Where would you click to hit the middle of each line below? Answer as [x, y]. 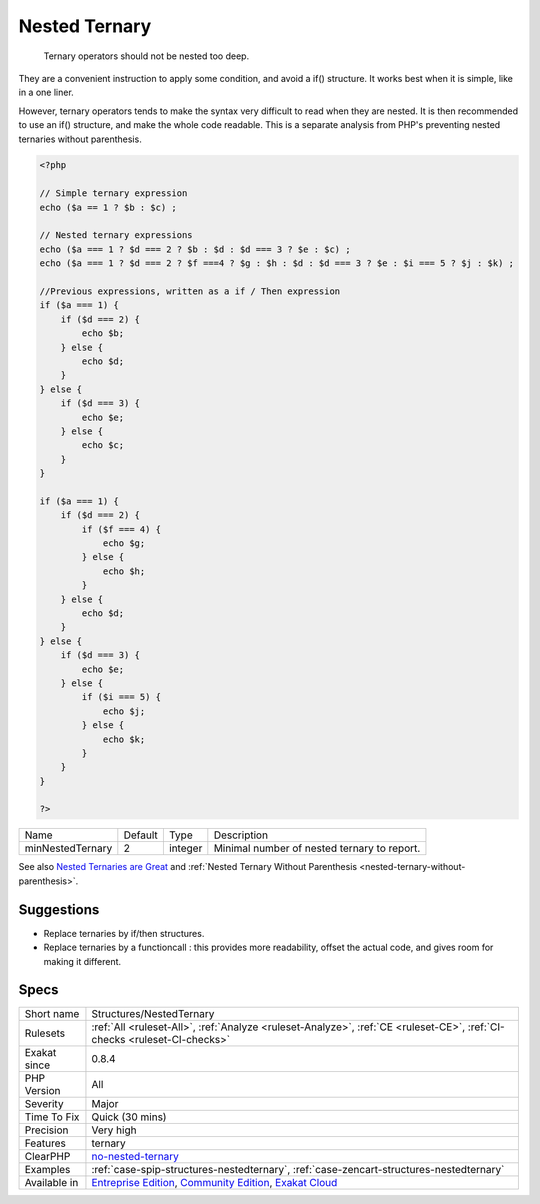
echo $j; [124, 711]
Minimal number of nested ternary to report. [317, 848]
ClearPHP [47, 1157]
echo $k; [124, 739]
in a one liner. [46, 92]
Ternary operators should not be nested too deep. [146, 56]
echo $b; [103, 333]
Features [45, 1143]
